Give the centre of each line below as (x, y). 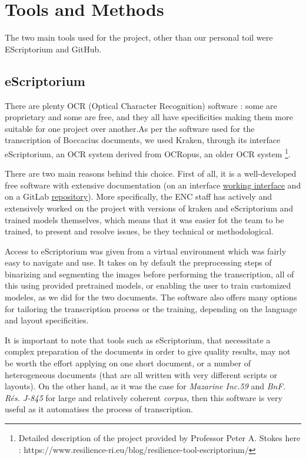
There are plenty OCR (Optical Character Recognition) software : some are (141, 105)
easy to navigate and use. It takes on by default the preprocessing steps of (138, 262)
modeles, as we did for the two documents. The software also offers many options (151, 297)
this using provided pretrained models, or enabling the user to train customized (148, 285)
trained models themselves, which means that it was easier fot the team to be (144, 219)
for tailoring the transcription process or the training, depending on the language (151, 308)
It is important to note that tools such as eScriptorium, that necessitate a (138, 340)
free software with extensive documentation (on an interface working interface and (153, 185)
